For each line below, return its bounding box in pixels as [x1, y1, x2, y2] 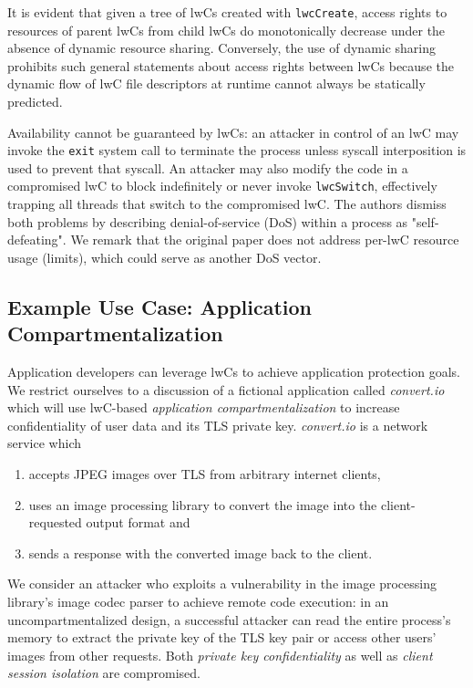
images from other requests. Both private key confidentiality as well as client [7, 645, 433, 664]
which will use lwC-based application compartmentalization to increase [7, 398, 400, 417]
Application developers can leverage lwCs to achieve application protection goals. [7, 362, 460, 381]
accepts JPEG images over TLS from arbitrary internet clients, [28, 464, 381, 484]
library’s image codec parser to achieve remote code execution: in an [7, 592, 389, 611]
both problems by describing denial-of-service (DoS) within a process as [7, 212, 408, 231]
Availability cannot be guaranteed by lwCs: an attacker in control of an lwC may [7, 122, 459, 141]
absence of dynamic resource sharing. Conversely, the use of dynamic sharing [7, 38, 437, 57]
